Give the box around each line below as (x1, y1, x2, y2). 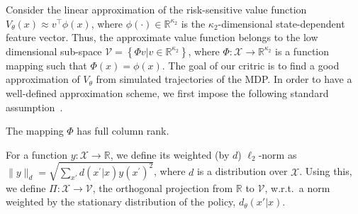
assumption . (6, 99, 63, 114)
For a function (6, 147, 67, 162)
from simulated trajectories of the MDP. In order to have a (96, 72, 352, 86)
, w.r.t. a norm (264, 180, 330, 195)
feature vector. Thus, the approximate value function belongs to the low (6, 30, 318, 45)
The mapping (6, 123, 64, 138)
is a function (275, 43, 330, 58)
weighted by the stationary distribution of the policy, (6, 194, 236, 209)
